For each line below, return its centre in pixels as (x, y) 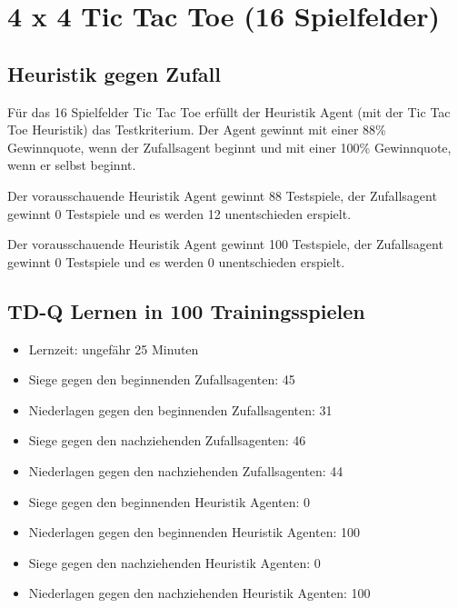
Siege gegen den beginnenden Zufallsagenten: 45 (162, 379)
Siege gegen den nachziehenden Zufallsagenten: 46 (167, 440)
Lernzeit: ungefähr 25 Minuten (114, 349)
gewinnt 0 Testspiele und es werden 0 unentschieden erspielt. (176, 261)
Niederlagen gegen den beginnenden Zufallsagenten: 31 (180, 409)
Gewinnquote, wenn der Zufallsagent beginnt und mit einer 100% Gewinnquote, (229, 147)
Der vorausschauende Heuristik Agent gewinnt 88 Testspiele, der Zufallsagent (222, 195)
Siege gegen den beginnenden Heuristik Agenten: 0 (169, 501)
